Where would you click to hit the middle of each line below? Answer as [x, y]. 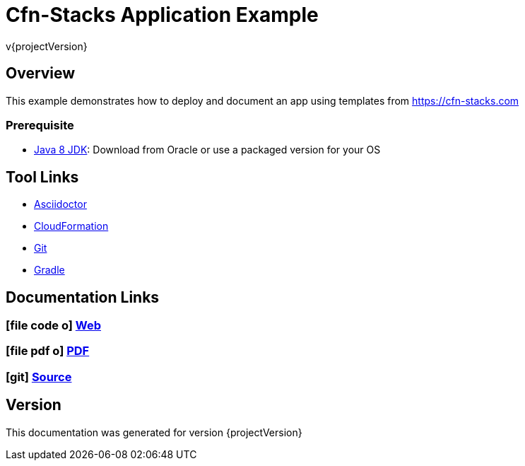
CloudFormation [71, 226]
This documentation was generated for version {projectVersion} [154, 432]
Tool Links [42, 177]
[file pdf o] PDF [48, 351]
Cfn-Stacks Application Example [162, 15]
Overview [41, 74]
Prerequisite [40, 125]
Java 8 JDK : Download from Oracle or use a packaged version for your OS [207, 150]
